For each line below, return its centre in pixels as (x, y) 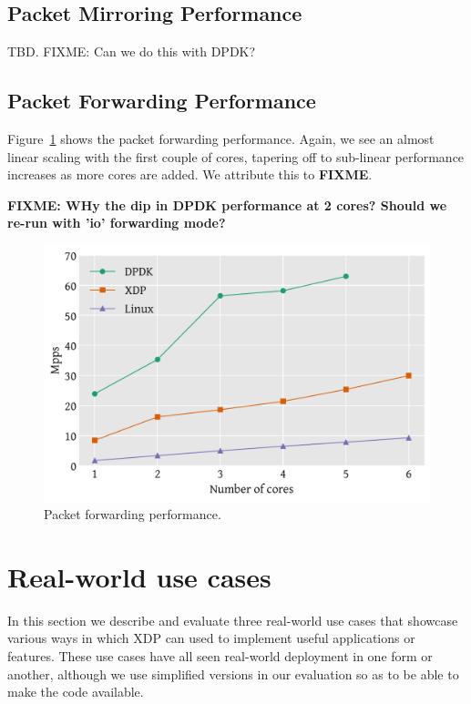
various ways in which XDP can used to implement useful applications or (211, 638)
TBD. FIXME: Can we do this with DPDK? (132, 51)
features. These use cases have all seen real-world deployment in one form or (220, 656)
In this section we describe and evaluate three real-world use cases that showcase (233, 620)
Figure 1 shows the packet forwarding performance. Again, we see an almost (221, 138)
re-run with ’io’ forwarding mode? (117, 223)
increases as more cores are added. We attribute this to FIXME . (190, 174)
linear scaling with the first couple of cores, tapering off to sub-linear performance (236, 156)
